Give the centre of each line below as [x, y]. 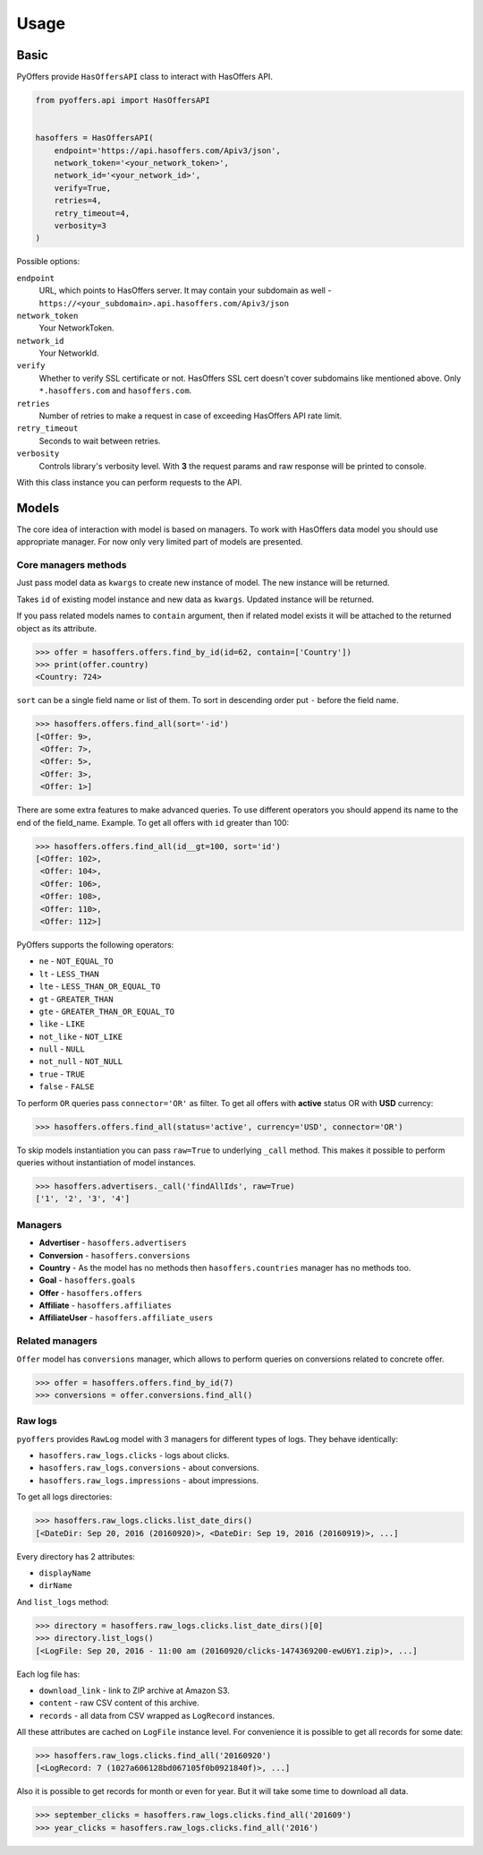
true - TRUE [62, 1074]
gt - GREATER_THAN [76, 999]
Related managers [57, 1341]
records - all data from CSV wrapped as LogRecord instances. [157, 1715]
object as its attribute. [57, 628]
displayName [65, 1573]
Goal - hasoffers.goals [87, 1280]
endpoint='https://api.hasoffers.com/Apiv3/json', [167, 150]
